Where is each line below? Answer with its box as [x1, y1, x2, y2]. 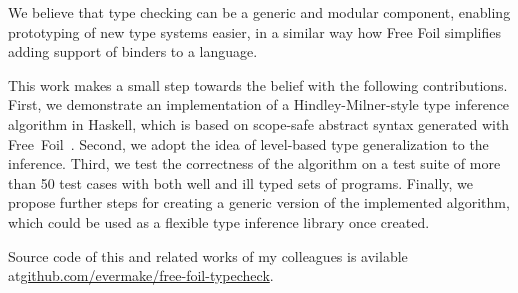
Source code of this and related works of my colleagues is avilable [8, 245, 408, 266]
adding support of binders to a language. [8, 41, 258, 62]
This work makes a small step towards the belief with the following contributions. [8, 74, 508, 95]
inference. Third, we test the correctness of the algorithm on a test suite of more [8, 153, 501, 174]
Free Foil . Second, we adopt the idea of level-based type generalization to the [8, 133, 489, 154]
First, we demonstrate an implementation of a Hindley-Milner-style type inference [8, 94, 510, 115]
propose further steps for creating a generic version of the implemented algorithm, [8, 192, 510, 213]
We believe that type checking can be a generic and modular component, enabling [8, 2, 511, 22]
